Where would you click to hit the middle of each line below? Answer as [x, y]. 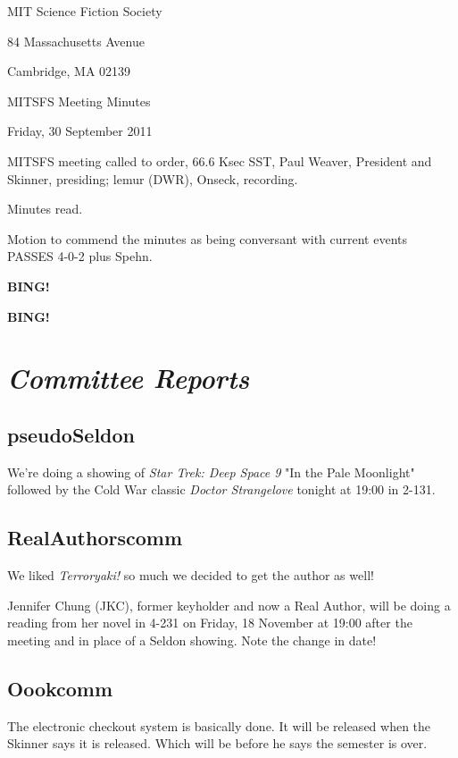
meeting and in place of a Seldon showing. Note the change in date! [192, 640]
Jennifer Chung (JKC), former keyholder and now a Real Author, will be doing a [229, 605]
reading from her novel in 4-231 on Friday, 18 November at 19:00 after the [210, 623]
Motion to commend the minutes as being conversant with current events [207, 238]
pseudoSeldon [71, 434]
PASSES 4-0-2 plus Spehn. [80, 256]
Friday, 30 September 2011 [80, 131]
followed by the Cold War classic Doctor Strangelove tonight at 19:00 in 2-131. [221, 489]
